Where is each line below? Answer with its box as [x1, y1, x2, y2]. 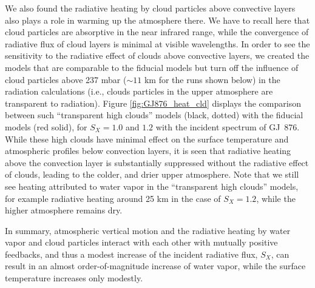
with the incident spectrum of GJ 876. [155, 120, 300, 133]
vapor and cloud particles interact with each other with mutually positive [5, 236, 278, 249]
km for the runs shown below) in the [144, 73, 280, 85]
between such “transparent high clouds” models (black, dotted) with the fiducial [5, 109, 303, 121]
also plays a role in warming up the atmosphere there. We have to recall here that [5, 13, 310, 26]
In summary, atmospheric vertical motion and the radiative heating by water [5, 224, 291, 236]
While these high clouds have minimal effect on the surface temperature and [5, 132, 289, 145]
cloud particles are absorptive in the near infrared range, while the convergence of [5, 25, 309, 38]
